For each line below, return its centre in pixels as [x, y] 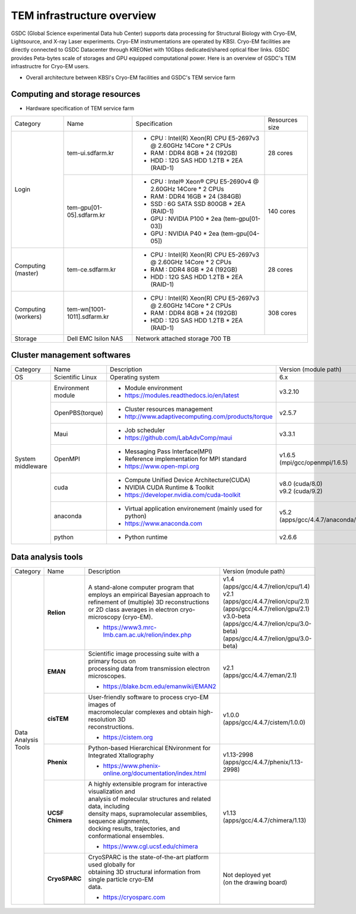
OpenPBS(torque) [79, 413]
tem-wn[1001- [86, 309]
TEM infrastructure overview [84, 15]
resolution [102, 719]
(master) [26, 273]
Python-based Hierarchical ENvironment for [149, 748]
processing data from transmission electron [149, 668]
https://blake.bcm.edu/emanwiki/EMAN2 [160, 686]
